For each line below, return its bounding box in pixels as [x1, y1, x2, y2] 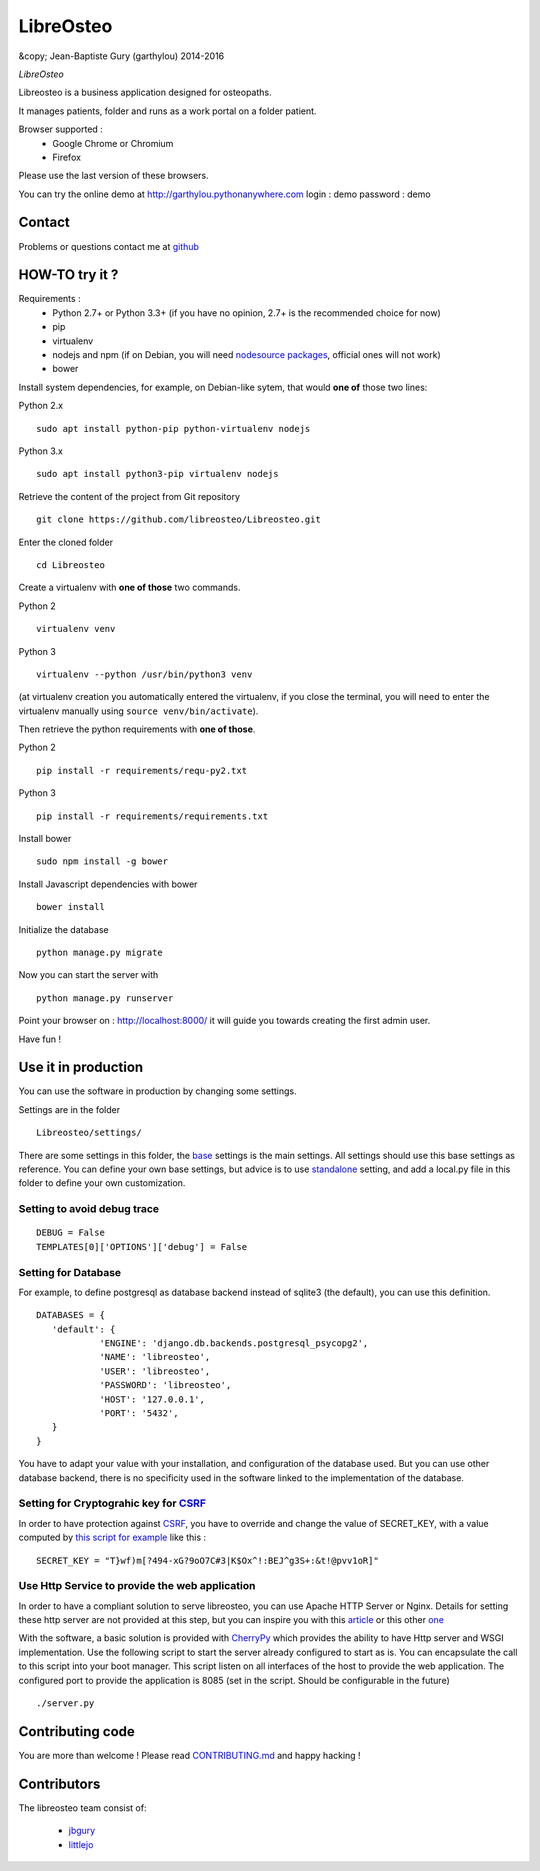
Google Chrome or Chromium [52, 137, 174, 149]
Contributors [18, 1775, 101, 1792]
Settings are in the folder [18, 1103, 120, 1115]
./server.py [36, 1697, 95, 1709]
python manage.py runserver [36, 992, 174, 1004]
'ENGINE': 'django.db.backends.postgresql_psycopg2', [99, 1338, 369, 1349]
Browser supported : [18, 123, 104, 135]
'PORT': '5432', [99, 1408, 179, 1419]
